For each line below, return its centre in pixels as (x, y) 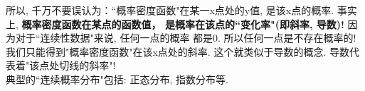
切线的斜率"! (88, 65)
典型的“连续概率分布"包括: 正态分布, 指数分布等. (117, 79)
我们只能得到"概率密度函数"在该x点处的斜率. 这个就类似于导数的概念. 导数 (178, 51)
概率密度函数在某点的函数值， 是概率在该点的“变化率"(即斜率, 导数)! (183, 24)
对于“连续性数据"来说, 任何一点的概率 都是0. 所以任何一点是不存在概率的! (186, 38)
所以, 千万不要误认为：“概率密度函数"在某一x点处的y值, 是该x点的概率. (170, 10)
